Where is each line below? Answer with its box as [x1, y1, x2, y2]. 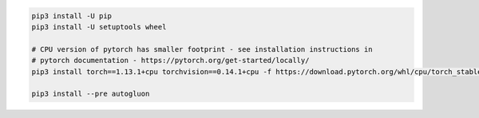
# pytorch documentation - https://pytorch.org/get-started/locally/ [31, 56, 310, 65]
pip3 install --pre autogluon [31, 89, 150, 99]
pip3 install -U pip [31, 11, 112, 20]
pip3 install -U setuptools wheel [31, 22, 167, 31]
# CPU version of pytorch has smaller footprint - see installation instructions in [31, 45, 373, 53]
